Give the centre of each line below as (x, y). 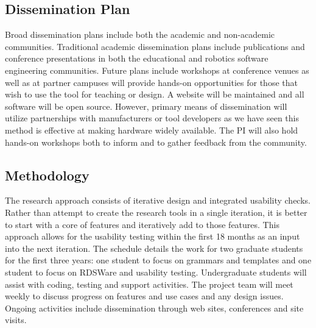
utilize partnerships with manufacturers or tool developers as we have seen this (152, 118)
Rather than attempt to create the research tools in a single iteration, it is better (156, 212)
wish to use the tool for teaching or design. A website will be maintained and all (155, 94)
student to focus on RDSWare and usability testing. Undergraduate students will (156, 272)
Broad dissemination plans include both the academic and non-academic (140, 34)
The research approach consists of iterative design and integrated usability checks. (158, 200)
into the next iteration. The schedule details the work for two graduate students (154, 248)
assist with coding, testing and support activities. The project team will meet (149, 284)
